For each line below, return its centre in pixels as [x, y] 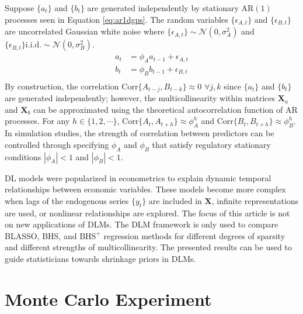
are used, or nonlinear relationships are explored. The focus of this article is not [147, 213]
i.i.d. [34, 45]
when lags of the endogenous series [67, 200]
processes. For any [37, 121]
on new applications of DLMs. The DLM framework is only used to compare [142, 224]
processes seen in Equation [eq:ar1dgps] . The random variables [116, 19]
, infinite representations [255, 200]
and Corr [217, 121]
